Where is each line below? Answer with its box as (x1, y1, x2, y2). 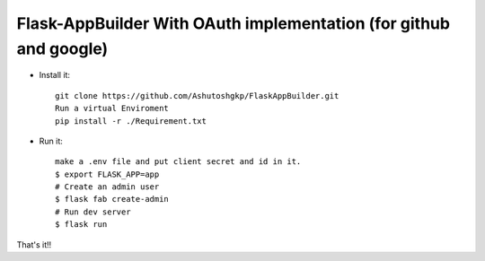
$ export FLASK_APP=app (55, 169, 160, 179)
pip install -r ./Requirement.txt (55, 116, 207, 126)
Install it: (39, 70, 71, 81)
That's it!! (16, 239, 52, 250)
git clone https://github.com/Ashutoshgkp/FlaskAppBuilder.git (55, 91, 339, 100)
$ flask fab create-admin (55, 194, 170, 204)
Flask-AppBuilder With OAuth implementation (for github (16, 13, 451, 33)
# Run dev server (55, 206, 131, 217)
